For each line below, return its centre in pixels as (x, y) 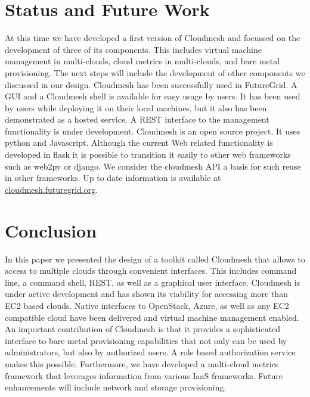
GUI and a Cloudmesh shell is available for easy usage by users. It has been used (153, 96)
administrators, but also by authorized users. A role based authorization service (150, 352)
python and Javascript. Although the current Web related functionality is (139, 143)
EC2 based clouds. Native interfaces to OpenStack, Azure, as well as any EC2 (147, 305)
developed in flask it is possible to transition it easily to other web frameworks (148, 154)
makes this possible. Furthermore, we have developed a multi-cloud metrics (142, 363)
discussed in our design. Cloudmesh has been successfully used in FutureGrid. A (151, 84)
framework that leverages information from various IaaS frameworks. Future (144, 375)
